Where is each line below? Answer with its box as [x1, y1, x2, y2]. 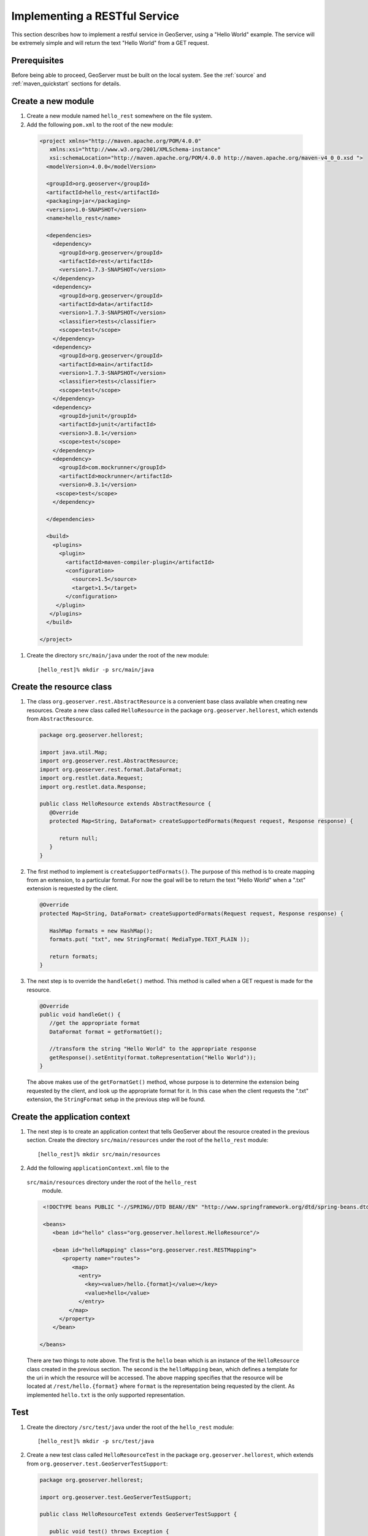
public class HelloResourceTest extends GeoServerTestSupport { [39, 1511, 237, 1518]
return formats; [49, 953, 98, 960]
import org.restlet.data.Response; [39, 783, 147, 790]
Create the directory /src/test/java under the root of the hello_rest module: [26, 1423, 234, 1431]
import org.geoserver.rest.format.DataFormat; [39, 766, 182, 773]
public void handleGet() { [39, 1011, 121, 1018]
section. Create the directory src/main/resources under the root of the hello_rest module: [26, 1137, 269, 1144]
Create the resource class [11, 682, 112, 692]
